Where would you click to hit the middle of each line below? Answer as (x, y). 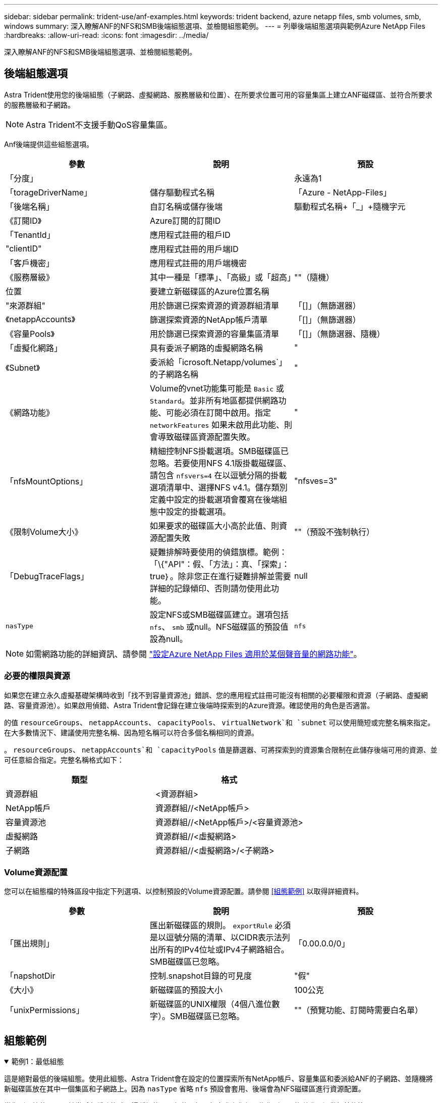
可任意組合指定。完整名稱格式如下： (64, 760)
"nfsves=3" (316, 481)
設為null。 (169, 639)
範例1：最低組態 (38, 1062)
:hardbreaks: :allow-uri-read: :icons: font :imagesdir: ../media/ (106, 35)
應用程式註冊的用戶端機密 (198, 263)
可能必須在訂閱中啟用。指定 (218, 412)
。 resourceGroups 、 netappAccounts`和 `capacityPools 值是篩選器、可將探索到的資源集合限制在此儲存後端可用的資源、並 (221, 749)
